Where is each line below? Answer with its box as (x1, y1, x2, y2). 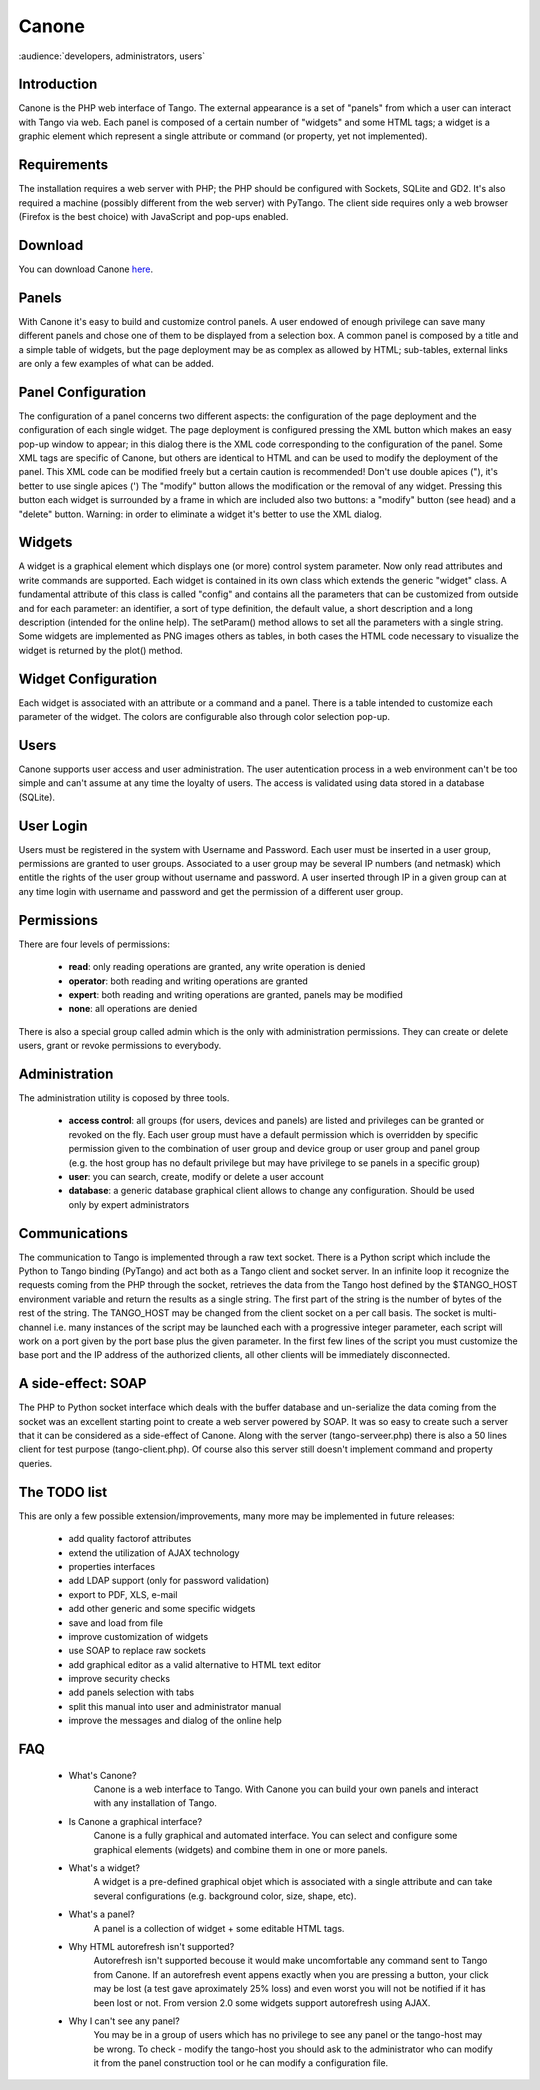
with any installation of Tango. (93, 1797, 217, 1809)
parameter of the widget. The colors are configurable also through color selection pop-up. (18, 711, 390, 723)
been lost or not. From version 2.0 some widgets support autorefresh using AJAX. (93, 1996, 431, 2009)
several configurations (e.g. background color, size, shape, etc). (93, 1890, 357, 1902)
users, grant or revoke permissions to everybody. (18, 1040, 222, 1052)
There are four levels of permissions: (18, 938, 170, 950)
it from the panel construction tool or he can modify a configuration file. (93, 2057, 389, 2069)
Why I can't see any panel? (68, 2015, 180, 2027)
